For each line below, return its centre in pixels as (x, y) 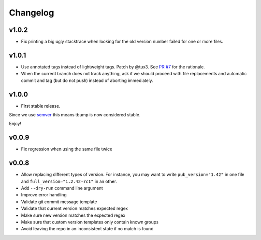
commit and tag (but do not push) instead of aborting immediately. (87, 80)
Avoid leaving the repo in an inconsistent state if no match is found (87, 229)
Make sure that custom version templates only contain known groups (90, 222)
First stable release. (41, 106)
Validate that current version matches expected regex (74, 208)
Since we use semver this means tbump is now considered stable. (75, 115)
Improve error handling (44, 195)
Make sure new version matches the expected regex (73, 215)
